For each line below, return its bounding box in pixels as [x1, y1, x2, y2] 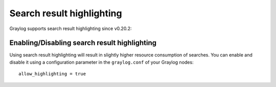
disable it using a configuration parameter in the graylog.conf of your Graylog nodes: [9, 59, 194, 65]
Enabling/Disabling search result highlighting [9, 39, 157, 47]
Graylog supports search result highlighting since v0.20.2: [9, 25, 132, 32]
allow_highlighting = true [18, 71, 86, 77]
